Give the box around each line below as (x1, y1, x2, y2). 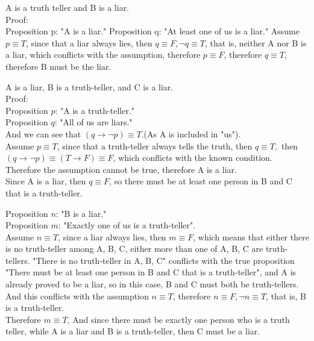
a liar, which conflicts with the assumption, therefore (5, 48, 201, 61)
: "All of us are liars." (54, 116, 133, 128)
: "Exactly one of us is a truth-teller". (58, 219, 196, 231)
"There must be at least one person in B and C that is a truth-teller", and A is (5, 266, 297, 278)
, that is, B (266, 289, 306, 302)
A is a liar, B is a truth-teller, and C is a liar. (5, 80, 174, 93)
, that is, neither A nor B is (205, 36, 307, 49)
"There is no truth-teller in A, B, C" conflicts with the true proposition (33, 254, 295, 266)
